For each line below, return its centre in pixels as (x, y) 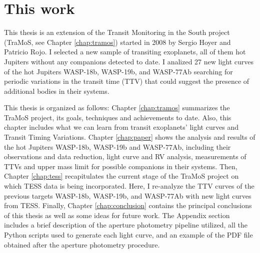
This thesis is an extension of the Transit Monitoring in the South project (117, 32)
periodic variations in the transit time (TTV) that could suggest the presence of (127, 81)
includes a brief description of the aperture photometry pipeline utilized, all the (126, 225)
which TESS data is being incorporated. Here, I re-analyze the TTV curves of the (129, 186)
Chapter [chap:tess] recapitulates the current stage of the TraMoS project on (121, 176)
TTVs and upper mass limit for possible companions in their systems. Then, (121, 166)
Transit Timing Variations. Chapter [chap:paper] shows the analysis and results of (130, 137)
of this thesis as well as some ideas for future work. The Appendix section (117, 215)
